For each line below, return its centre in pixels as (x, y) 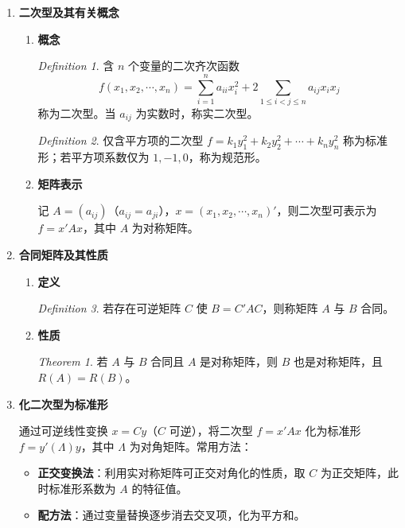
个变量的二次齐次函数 (184, 66)
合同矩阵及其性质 (63, 254)
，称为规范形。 (227, 157)
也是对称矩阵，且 (339, 361)
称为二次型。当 (77, 113)
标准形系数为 (82, 488)
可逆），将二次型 (211, 431)
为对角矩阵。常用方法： (191, 446)
